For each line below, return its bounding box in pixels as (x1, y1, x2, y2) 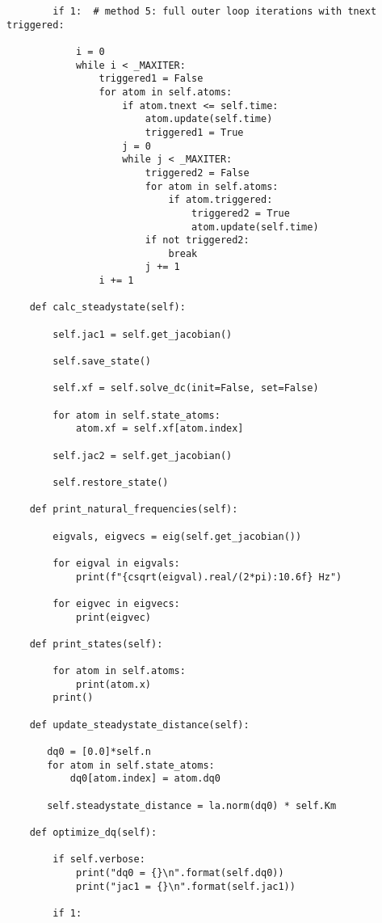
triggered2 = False (145, 166, 250, 179)
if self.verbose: (52, 853, 145, 866)
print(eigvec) (75, 611, 151, 623)
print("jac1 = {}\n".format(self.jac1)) (75, 880, 296, 892)
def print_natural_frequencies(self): (29, 504, 238, 516)
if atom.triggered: (168, 194, 273, 206)
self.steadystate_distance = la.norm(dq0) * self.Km (47, 799, 337, 811)
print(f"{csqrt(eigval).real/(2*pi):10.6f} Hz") (75, 571, 342, 583)
